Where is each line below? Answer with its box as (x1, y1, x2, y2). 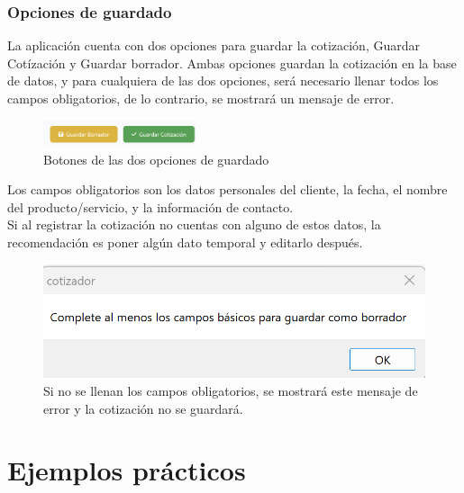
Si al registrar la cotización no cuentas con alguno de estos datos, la (7, 215, 381, 234)
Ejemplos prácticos (7, 452, 246, 489)
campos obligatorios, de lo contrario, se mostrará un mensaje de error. (7, 89, 395, 107)
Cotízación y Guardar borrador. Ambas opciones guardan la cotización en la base (7, 53, 457, 72)
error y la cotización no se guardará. (43, 399, 243, 417)
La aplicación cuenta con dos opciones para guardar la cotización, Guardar (7, 36, 420, 55)
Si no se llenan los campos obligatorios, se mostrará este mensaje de (43, 381, 418, 400)
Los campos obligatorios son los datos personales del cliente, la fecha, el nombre (7, 180, 448, 199)
